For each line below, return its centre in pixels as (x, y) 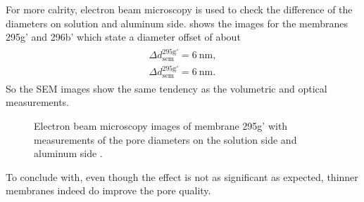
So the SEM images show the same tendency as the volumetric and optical (167, 88)
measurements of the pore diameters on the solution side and (165, 139)
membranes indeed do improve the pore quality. (108, 190)
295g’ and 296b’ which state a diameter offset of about (123, 37)
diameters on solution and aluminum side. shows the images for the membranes (177, 23)
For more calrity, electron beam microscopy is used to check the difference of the (179, 9)
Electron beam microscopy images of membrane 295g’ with (161, 125)
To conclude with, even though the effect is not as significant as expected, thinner (182, 176)
